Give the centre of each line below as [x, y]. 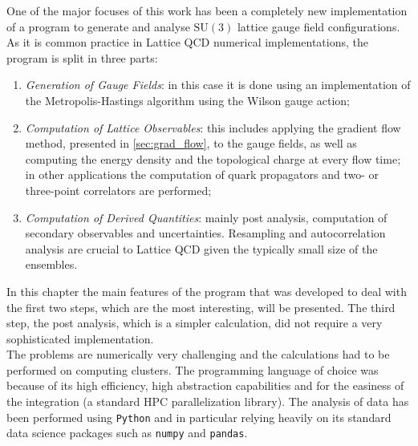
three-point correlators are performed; [118, 190]
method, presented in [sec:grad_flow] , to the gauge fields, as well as [191, 143]
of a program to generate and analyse [98, 26]
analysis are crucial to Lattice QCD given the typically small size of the [201, 248]
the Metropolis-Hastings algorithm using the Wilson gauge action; [187, 100]
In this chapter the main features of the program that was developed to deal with [207, 291]
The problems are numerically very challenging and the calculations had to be [198, 354]
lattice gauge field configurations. [319, 26]
